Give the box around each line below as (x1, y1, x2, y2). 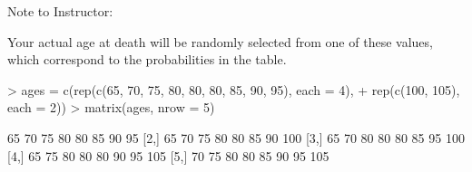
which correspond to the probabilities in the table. (7, 50, 287, 69)
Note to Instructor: (7, 2, 113, 20)
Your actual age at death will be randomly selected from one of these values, (7, 32, 433, 51)
